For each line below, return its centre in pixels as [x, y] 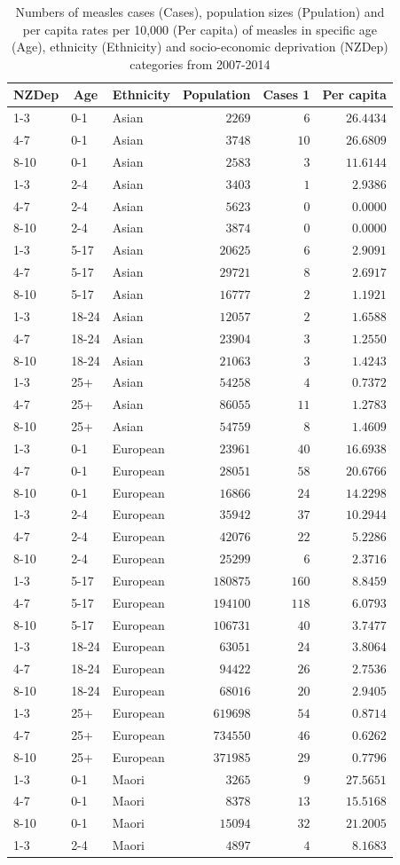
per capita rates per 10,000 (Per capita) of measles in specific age [200, 29]
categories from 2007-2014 [200, 63]
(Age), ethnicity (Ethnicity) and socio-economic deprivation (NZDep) [200, 47]
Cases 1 [286, 94]
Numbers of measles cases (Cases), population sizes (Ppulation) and [200, 12]
